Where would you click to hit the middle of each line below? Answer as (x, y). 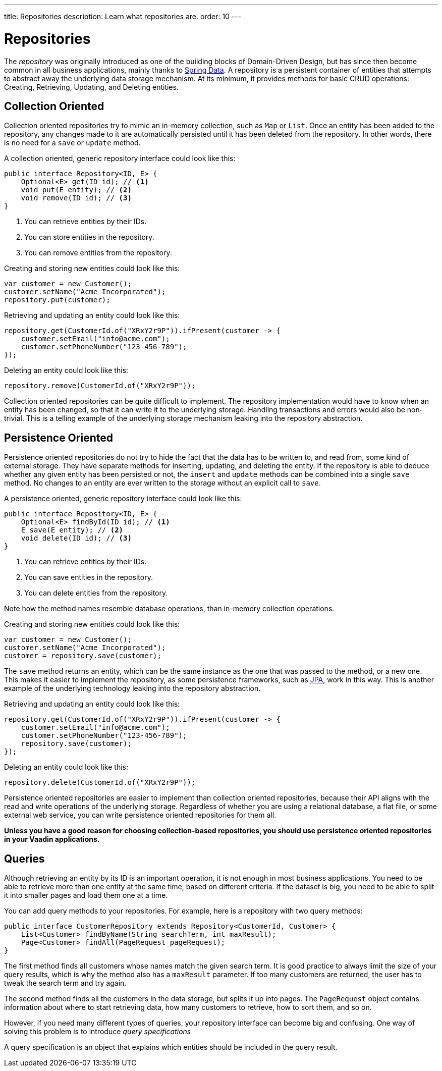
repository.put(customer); (57, 300)
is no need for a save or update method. (72, 143)
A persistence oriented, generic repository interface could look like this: (123, 499)
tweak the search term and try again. (65, 983)
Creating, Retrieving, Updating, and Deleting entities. (91, 87)
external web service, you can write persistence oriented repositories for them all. (140, 815)
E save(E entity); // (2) (72, 530)
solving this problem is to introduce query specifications (98, 1032)
